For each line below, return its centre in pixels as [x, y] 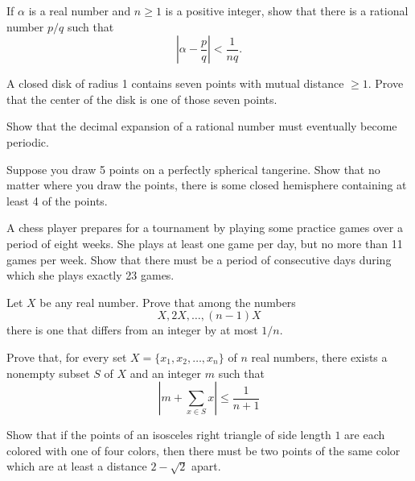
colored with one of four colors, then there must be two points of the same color [203, 450]
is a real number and [80, 10]
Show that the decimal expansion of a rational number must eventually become [202, 126]
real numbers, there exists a [319, 357]
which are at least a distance [77, 466]
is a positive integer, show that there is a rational [287, 10]
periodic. [28, 141]
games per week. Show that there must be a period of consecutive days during [199, 259]
